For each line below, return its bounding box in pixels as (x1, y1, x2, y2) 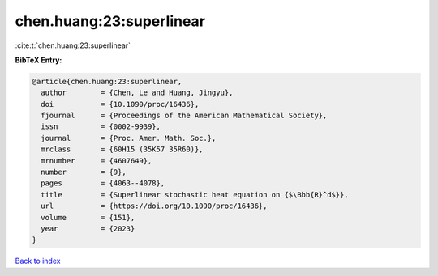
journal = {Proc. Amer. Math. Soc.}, (41, 134, 217, 142)
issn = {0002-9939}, (41, 122, 161, 131)
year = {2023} (41, 224, 135, 233)
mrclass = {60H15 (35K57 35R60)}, (41, 145, 204, 154)
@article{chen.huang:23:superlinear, (32, 77, 182, 86)
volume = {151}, (41, 213, 135, 222)
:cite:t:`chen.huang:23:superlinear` (15, 40, 131, 50)
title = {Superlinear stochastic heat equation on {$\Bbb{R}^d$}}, (41, 190, 349, 199)
